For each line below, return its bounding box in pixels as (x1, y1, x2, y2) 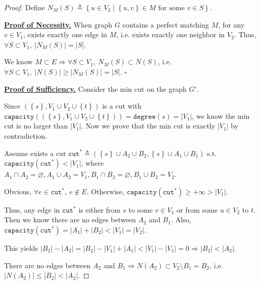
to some (128, 204, 153, 215)
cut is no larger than (4, 120, 68, 131)
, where (81, 158, 104, 168)
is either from (78, 204, 121, 215)
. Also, (171, 214, 191, 225)
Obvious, (4, 186, 32, 196)
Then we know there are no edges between (4, 214, 136, 225)
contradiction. (4, 130, 47, 141)
